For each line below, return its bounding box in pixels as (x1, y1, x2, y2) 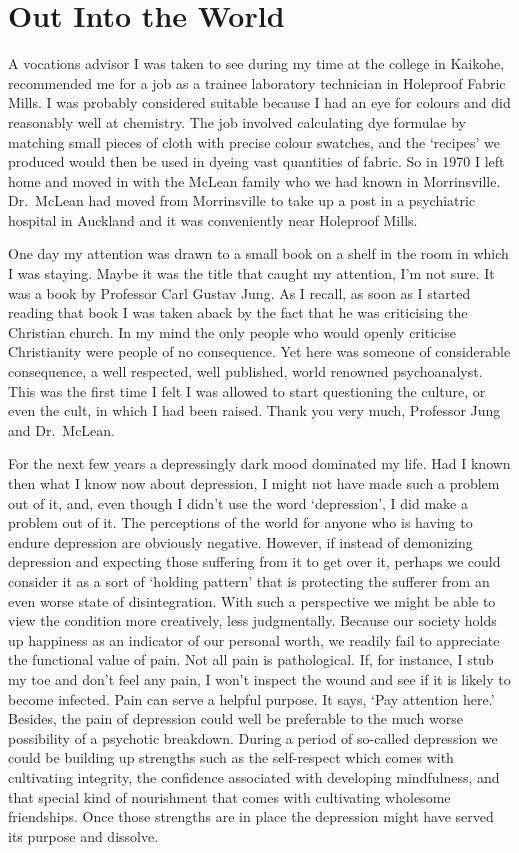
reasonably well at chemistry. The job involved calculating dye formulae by (8, 111, 466, 132)
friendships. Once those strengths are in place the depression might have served (8, 806, 494, 827)
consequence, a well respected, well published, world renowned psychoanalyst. (8, 361, 483, 382)
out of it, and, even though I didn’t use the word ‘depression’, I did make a (8, 492, 468, 513)
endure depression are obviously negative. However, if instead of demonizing (8, 531, 473, 552)
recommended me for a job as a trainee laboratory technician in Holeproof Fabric (8, 72, 506, 93)
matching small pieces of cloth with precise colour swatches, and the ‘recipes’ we (8, 131, 501, 152)
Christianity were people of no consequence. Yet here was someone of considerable (8, 341, 511, 362)
